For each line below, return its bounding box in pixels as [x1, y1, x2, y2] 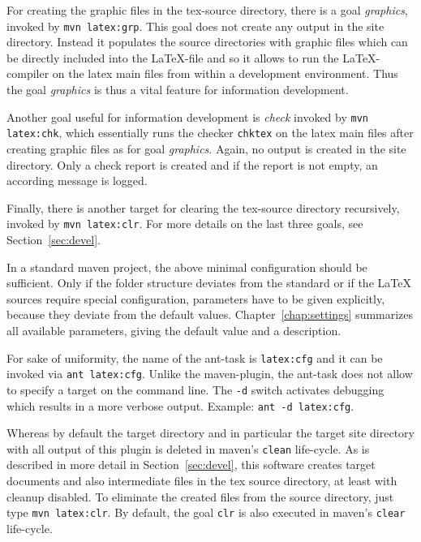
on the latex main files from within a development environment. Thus [52, 65, 398, 82]
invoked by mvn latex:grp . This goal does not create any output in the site [6, 17, 384, 34]
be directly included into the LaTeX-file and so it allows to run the [6, 49, 339, 66]
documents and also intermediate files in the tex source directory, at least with [6, 472, 397, 488]
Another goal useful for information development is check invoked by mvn [6, 108, 368, 125]
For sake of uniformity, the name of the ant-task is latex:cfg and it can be [6, 349, 383, 366]
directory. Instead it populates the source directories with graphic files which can [6, 33, 408, 50]
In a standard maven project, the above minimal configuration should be [6, 258, 367, 275]
